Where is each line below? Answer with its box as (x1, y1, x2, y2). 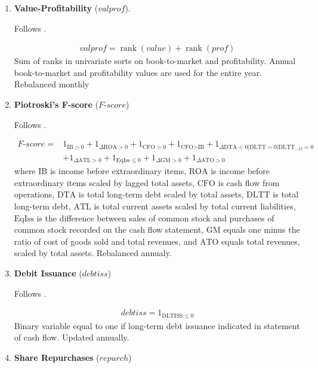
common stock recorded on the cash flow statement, (14, 223, 203, 236)
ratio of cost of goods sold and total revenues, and (14, 235, 197, 247)
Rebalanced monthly (14, 78, 89, 90)
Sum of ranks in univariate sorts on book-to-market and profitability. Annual (14, 54, 296, 67)
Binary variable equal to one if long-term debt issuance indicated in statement (14, 319, 300, 331)
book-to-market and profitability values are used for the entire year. (14, 66, 262, 78)
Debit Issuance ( (14, 266, 82, 279)
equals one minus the (223, 223, 300, 236)
